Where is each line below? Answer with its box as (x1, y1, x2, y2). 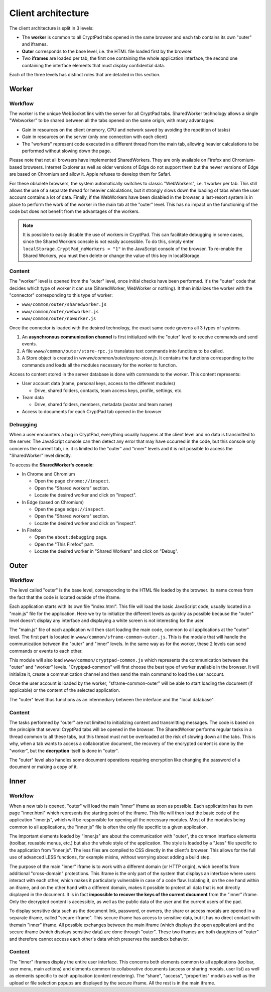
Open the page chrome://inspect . (34, 478, 110, 484)
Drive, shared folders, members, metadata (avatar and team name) (34, 402, 173, 408)
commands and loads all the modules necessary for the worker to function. (22, 362, 178, 368)
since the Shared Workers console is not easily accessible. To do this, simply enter (23, 238, 194, 244)
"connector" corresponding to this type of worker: (9, 292, 113, 298)
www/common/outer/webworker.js (22, 309, 99, 314)
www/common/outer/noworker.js (22, 316, 96, 321)
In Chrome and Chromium (22, 471, 75, 477)
